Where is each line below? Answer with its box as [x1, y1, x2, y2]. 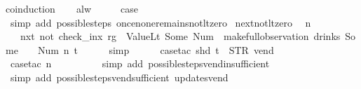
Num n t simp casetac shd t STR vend [37, 42, 274, 57]
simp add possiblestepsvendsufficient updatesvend [10, 69, 229, 84]
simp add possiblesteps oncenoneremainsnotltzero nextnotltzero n [10, 15, 311, 29]
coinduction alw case [6, 1, 139, 15]
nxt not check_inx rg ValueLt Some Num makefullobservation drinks [20, 29, 341, 43]
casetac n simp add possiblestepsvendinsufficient [10, 56, 270, 71]
